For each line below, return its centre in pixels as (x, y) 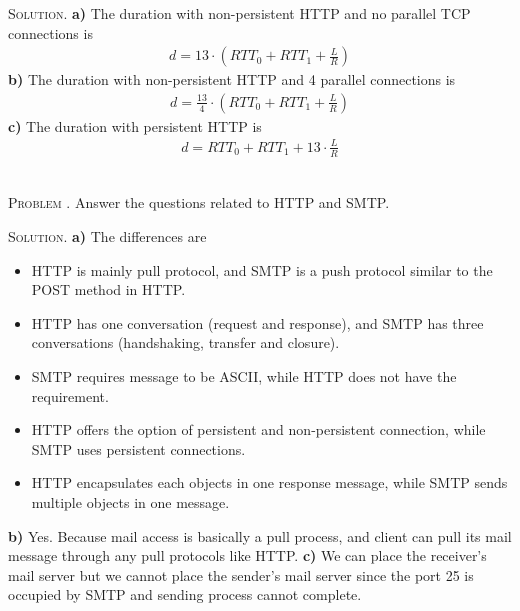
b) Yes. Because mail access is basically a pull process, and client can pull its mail (260, 535)
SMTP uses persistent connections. (138, 448)
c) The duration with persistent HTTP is (135, 125)
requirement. (70, 395)
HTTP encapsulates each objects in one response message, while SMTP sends (269, 482)
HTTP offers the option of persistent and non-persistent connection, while (258, 429)
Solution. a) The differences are (107, 236)
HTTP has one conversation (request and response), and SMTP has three (257, 322)
